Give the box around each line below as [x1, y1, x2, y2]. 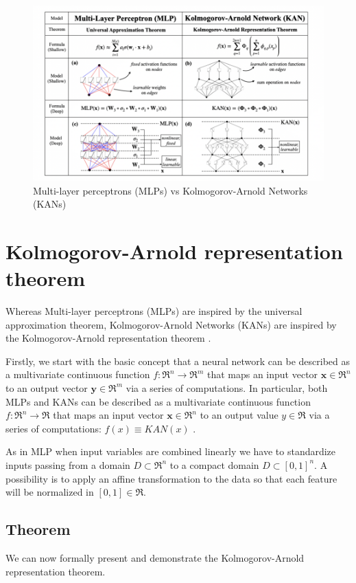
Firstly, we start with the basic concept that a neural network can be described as [5, 353, 351, 368]
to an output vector [5, 380, 88, 395]
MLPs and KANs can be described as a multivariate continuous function [5, 394, 311, 408]
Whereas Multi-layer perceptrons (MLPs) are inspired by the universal [5, 304, 302, 318]
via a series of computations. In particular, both [126, 380, 328, 395]
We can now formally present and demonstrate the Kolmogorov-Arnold [5, 550, 305, 564]
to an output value [200, 408, 278, 422]
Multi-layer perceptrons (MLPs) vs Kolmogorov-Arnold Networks [33, 183, 308, 197]
